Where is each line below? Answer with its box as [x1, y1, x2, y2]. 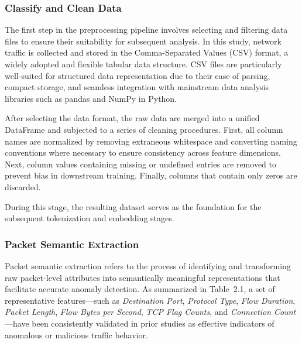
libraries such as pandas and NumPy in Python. [5, 92, 177, 104]
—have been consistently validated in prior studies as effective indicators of [5, 317, 274, 329]
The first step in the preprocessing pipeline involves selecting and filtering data [5, 23, 288, 36]
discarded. [5, 180, 41, 193]
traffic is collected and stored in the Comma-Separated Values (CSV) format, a [5, 46, 289, 59]
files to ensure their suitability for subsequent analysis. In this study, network [5, 35, 282, 47]
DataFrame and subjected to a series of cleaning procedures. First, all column [5, 123, 283, 135]
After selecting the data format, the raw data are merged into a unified [5, 112, 260, 124]
